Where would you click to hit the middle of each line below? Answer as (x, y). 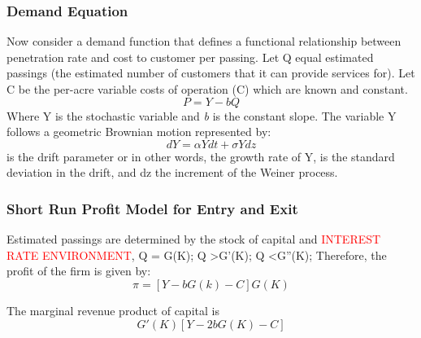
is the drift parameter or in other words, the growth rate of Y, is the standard (201, 156)
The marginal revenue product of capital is (113, 310)
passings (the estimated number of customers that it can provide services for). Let (211, 73)
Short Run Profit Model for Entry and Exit (152, 208)
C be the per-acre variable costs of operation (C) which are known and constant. (207, 89)
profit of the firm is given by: (79, 271)
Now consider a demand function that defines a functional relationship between (204, 41)
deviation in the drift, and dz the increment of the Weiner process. (172, 172)
